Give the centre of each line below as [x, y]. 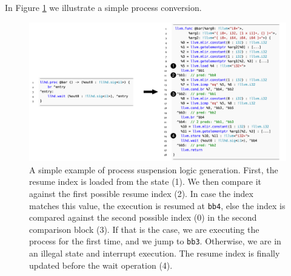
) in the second [229, 217]
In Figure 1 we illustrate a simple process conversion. [103, 7]
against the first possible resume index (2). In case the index [141, 193]
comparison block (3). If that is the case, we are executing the [144, 229]
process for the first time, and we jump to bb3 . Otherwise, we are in [155, 241]
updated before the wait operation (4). [101, 265]
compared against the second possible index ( [113, 217]
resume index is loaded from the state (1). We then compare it [145, 181]
